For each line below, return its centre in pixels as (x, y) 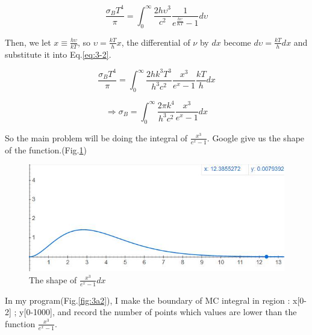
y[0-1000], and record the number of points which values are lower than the (158, 312)
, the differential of (156, 42)
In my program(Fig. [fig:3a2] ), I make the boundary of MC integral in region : (148, 300)
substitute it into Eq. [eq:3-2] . (58, 54)
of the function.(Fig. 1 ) (46, 149)
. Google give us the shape (256, 137)
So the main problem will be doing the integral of (96, 137)
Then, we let (28, 42)
